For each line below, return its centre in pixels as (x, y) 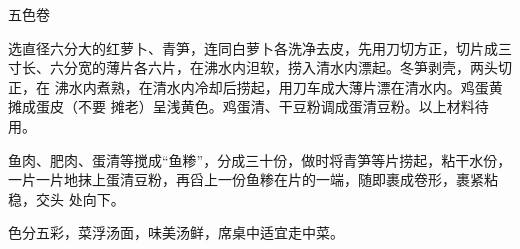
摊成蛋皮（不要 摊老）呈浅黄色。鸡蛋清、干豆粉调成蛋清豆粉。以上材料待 (248, 106)
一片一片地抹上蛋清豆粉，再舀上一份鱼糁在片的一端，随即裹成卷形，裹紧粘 (253, 179)
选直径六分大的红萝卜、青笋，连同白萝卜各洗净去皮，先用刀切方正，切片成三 (260, 47)
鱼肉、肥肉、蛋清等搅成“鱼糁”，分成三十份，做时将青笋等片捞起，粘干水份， (260, 159)
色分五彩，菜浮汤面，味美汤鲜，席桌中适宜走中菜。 (176, 232)
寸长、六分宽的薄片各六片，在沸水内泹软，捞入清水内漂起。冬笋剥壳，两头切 (260, 67)
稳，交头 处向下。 (66, 198)
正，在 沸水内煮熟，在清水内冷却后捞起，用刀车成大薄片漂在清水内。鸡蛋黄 (255, 86)
